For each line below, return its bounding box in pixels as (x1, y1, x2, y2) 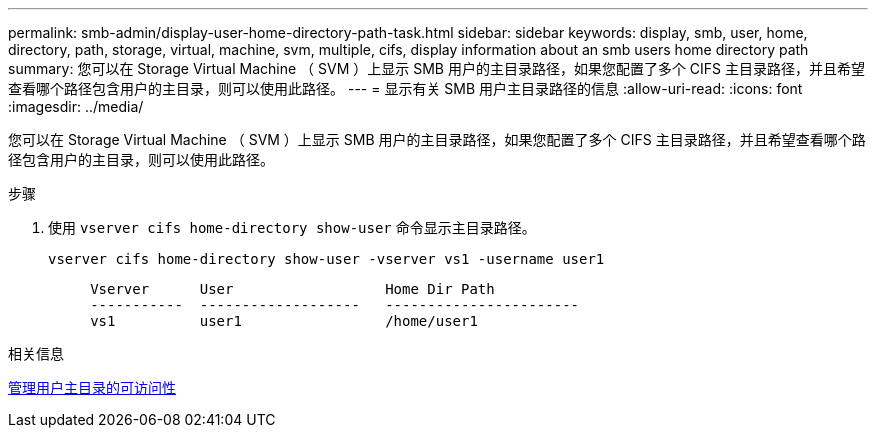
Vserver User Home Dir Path (90, 281, 495, 297)
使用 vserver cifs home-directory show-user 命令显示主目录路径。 (48, 219, 536, 236)
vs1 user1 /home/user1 (90, 313, 478, 329)
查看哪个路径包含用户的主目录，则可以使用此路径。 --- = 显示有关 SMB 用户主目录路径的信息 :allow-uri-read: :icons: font (8, 80, 803, 97)
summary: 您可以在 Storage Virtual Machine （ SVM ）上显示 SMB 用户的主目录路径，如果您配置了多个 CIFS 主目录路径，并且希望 (8, 60, 866, 77)
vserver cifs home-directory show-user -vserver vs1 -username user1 (48, 251, 605, 267)
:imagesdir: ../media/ (8, 98, 144, 115)
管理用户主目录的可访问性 (8, 379, 176, 396)
